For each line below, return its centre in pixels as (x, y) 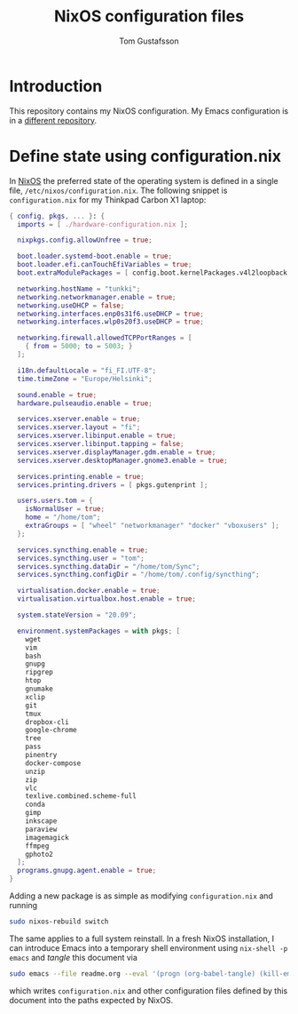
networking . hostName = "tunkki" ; (79, 289)
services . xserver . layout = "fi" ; (79, 427)
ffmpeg (37, 846)
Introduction (56, 86)
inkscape (41, 821)
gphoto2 (39, 854)
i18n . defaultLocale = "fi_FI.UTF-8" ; (87, 371)
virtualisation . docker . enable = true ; (89, 591)
